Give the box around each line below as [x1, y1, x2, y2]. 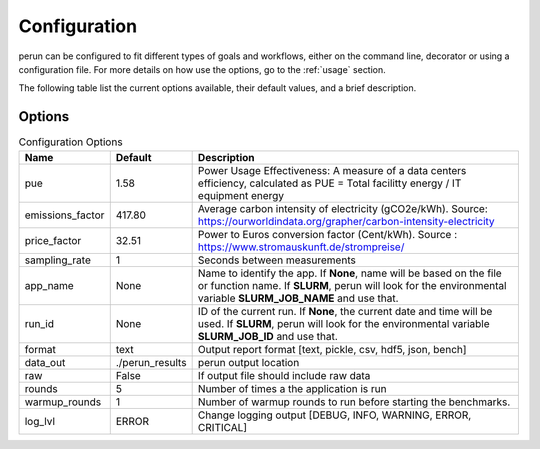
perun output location [197, 355, 300, 369]
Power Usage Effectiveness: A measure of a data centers [197, 163, 467, 177]
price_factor [24, 233, 82, 247]
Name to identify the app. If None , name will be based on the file [197, 266, 502, 280]
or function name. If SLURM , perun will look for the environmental [197, 278, 507, 292]
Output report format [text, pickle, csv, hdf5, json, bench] [197, 342, 467, 356]
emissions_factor [24, 208, 105, 222]
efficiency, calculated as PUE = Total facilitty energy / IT [197, 176, 462, 190]
